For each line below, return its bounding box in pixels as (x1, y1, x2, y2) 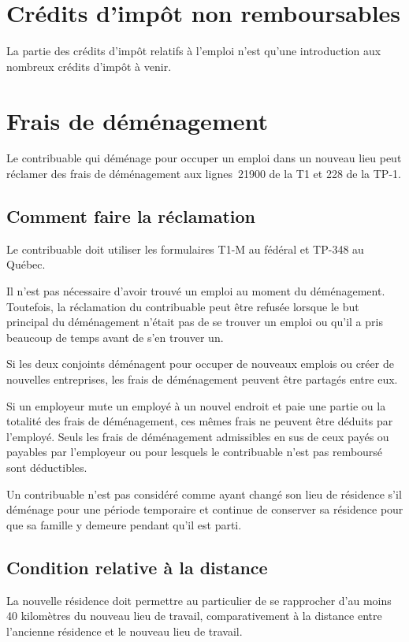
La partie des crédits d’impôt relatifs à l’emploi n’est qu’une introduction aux (6, 43, 381, 59)
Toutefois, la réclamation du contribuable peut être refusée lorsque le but (6, 298, 359, 314)
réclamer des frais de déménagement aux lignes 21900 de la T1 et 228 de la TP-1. (6, 165, 401, 182)
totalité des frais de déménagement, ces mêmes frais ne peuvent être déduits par (6, 413, 393, 429)
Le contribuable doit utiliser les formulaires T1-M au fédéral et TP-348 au (6, 240, 364, 257)
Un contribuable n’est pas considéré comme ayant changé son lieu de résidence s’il (6, 485, 402, 502)
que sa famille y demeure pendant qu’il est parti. (6, 516, 242, 533)
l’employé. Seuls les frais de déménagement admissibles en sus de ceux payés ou (6, 428, 389, 444)
